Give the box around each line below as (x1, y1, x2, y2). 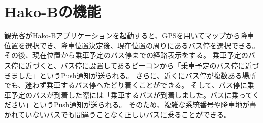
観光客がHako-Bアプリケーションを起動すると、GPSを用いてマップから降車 (4, 30, 255, 41)
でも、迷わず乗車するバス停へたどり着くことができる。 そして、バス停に (4, 80, 247, 90)
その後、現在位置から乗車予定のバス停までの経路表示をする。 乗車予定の (4, 50, 248, 60)
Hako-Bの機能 (4, 1, 101, 22)
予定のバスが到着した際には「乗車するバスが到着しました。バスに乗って (11, 89, 252, 100)
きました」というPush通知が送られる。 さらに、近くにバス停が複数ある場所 (4, 70, 256, 80)
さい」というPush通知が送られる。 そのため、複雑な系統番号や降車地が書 (11, 99, 257, 110)
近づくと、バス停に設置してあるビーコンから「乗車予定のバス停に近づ (25, 59, 259, 70)
